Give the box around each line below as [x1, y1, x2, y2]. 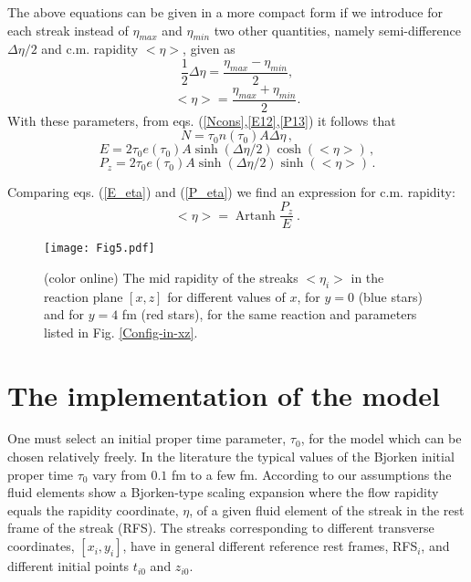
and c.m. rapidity [41, 39, 139, 58]
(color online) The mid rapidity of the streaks [44, 267, 298, 286]
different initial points [7, 556, 130, 576]
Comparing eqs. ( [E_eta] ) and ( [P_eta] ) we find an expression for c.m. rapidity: [7, 182, 455, 202]
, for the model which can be [300, 429, 462, 448]
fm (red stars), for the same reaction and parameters [121, 305, 417, 324]
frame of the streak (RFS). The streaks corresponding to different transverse [7, 518, 434, 537]
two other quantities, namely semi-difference [214, 20, 461, 39]
